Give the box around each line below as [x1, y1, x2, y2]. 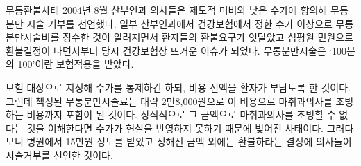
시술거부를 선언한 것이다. [6, 147, 113, 162]
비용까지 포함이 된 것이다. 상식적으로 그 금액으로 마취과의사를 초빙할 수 [26, 107, 336, 122]
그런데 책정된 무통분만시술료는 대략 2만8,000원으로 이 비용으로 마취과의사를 [6, 93, 333, 108]
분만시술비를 [6, 30, 60, 44]
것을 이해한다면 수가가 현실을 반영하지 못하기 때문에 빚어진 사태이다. [26, 120, 324, 135]
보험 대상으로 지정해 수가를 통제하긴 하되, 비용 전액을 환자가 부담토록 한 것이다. [6, 80, 351, 94]
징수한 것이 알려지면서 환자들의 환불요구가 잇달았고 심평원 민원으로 [62, 30, 353, 44]
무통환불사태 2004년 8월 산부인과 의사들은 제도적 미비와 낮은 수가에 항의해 [6, 3, 328, 17]
